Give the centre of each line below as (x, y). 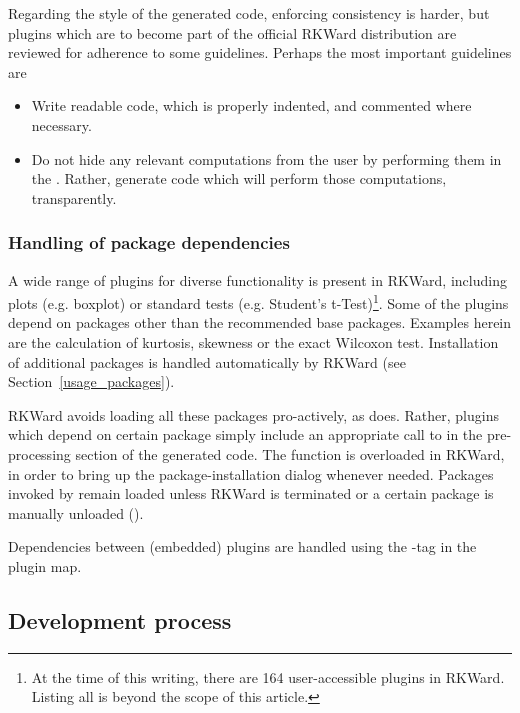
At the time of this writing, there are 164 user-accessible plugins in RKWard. (268, 676)
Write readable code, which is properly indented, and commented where (251, 105)
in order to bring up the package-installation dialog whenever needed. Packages (251, 473)
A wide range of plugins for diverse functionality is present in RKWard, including (257, 279)
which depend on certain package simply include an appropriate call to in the (245, 434)
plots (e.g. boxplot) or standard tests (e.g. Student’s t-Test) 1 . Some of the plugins (258, 301)
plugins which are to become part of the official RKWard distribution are (232, 32)
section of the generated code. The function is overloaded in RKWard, (290, 453)
